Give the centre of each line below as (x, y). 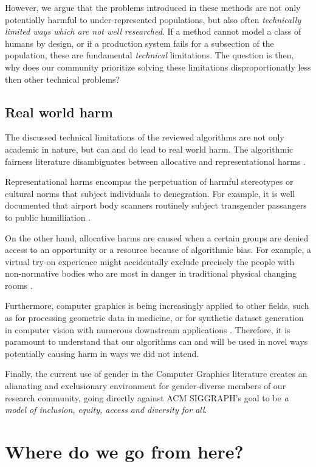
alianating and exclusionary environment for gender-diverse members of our (146, 386)
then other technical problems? (63, 79)
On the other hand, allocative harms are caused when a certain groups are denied (157, 237)
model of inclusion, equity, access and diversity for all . (106, 410)
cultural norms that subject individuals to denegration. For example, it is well (150, 193)
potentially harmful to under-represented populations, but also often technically (153, 19)
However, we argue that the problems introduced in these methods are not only (153, 7)
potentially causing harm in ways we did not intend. (102, 353)
